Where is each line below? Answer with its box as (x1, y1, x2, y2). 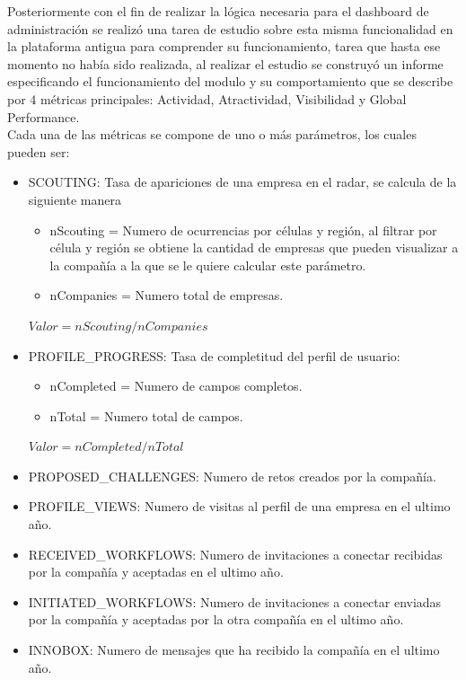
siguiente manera (28, 190, 121, 208)
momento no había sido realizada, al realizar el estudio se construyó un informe (7, 54, 444, 73)
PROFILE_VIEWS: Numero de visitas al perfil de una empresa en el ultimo (28, 497, 451, 516)
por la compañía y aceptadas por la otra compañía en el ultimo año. (28, 610, 404, 629)
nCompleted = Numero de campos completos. (49, 376, 303, 395)
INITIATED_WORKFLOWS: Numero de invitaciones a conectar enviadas (28, 592, 442, 611)
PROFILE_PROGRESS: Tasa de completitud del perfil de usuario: (28, 346, 400, 365)
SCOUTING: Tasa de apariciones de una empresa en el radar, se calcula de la (28, 172, 457, 191)
